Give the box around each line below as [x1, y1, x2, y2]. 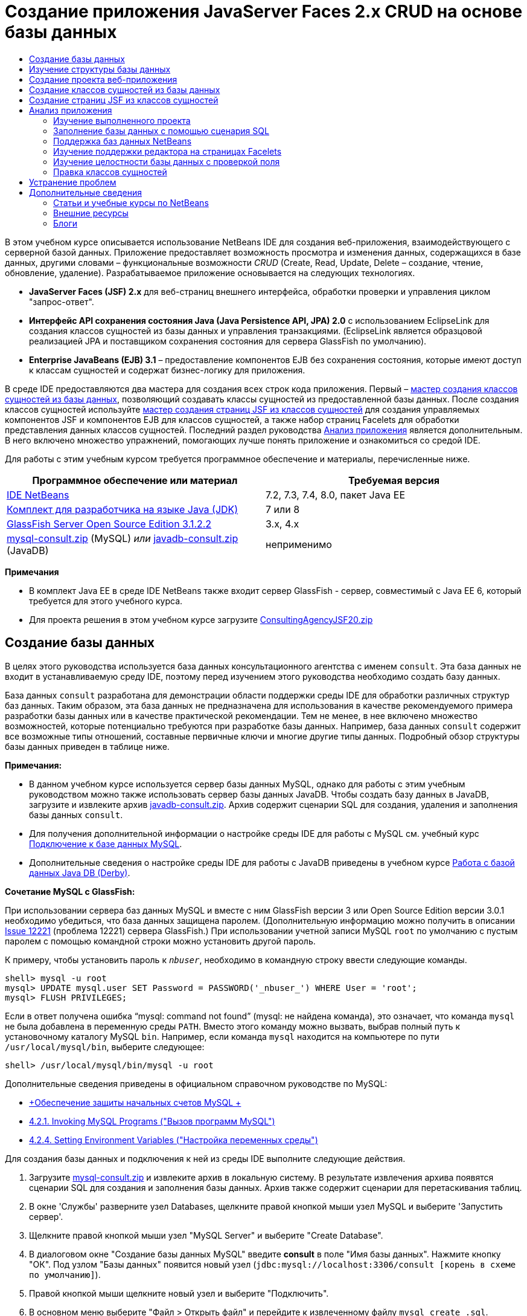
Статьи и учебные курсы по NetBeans [53, 197, 209, 208]
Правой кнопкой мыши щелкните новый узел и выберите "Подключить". [29, 1288, 329, 1298]
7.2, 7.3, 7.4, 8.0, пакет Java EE [266, 488, 406, 501]
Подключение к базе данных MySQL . [29, 838, 182, 849]
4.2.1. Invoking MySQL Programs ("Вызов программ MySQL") [29, 1115, 275, 1126]
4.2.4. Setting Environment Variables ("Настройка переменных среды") [29, 1134, 318, 1145]
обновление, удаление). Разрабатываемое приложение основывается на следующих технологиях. [5, 267, 415, 278]
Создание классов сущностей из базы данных [29, 84, 220, 95]
